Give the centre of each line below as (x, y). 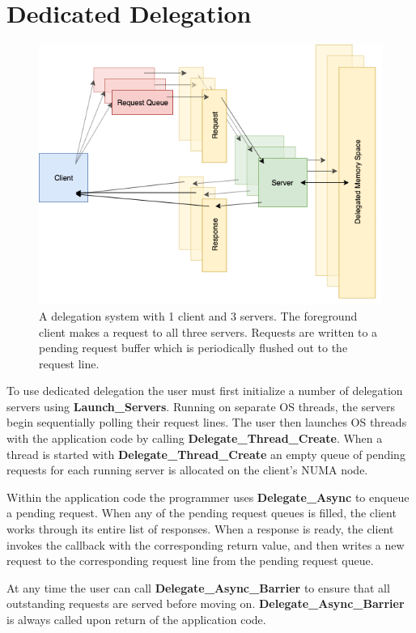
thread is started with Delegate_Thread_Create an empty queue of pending (206, 454)
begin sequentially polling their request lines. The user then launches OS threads (207, 422)
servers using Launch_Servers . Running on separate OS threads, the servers (201, 406)
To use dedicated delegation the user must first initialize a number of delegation (205, 391)
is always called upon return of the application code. (136, 619)
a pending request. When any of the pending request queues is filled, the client (202, 513)
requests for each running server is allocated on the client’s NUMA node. (187, 470)
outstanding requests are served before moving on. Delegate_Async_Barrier (206, 603)
